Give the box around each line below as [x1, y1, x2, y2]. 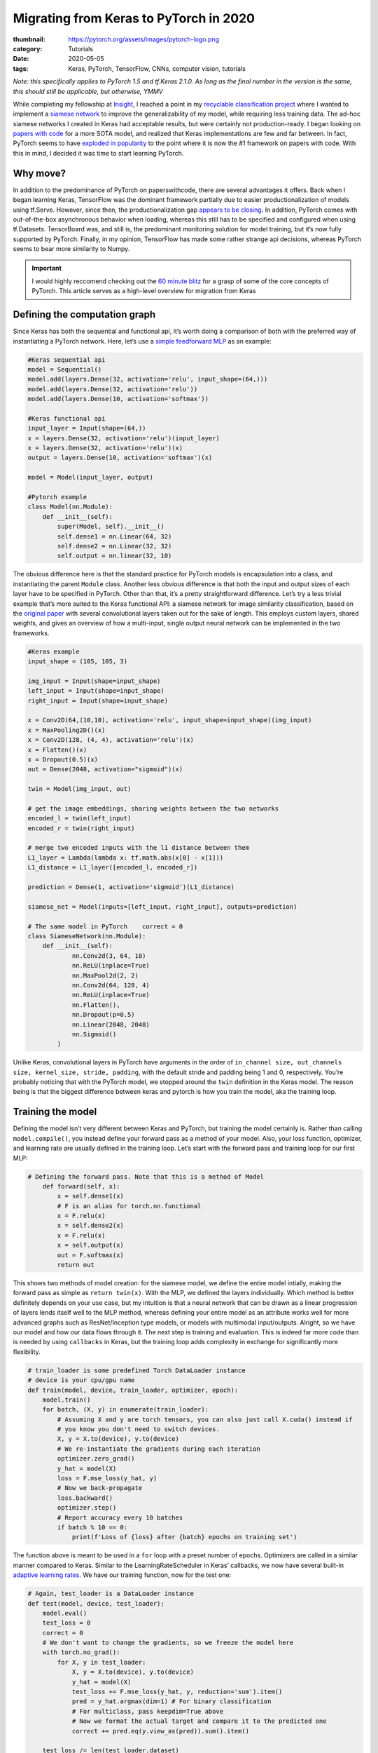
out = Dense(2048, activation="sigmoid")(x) [27, 765, 183, 773]
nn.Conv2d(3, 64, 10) [71, 952, 146, 960]
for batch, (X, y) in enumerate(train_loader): [42, 1406, 209, 1414]
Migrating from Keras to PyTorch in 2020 [13, 11, 255, 26]
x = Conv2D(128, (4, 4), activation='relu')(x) [27, 736, 194, 744]
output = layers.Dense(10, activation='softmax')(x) [27, 454, 213, 462]
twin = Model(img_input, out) [27, 785, 132, 793]
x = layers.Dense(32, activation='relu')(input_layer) [27, 434, 220, 442]
